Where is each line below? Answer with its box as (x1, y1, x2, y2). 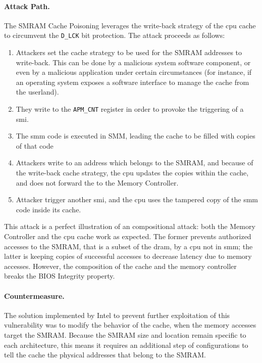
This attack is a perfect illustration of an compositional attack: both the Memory (4, 221, 255, 232)
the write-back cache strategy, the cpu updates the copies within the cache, (16, 167, 249, 178)
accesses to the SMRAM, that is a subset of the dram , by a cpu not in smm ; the (4, 241, 253, 251)
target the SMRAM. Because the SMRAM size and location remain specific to (4, 329, 246, 340)
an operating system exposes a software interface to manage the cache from (16, 76, 249, 87)
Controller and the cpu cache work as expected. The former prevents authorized (4, 231, 251, 242)
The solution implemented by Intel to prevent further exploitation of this (4, 309, 230, 320)
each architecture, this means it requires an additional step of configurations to (4, 339, 248, 350)
